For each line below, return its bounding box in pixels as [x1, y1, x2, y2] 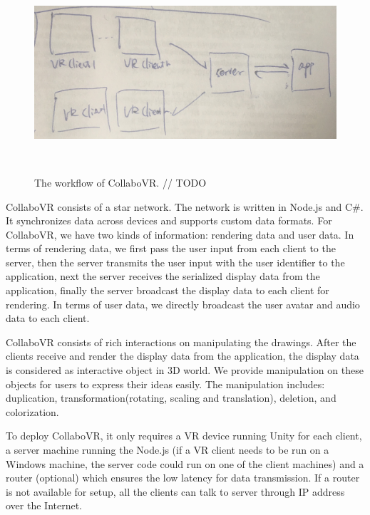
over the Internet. [6, 498, 83, 513]
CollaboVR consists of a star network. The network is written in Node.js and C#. [6, 199, 364, 214]
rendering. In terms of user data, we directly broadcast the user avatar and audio [6, 296, 360, 311]
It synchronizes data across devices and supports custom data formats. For [6, 213, 332, 228]
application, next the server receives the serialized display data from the [6, 269, 320, 283]
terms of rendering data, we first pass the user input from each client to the [6, 241, 336, 256]
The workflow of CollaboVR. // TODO [34, 175, 207, 189]
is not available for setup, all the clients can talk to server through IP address [6, 484, 345, 499]
